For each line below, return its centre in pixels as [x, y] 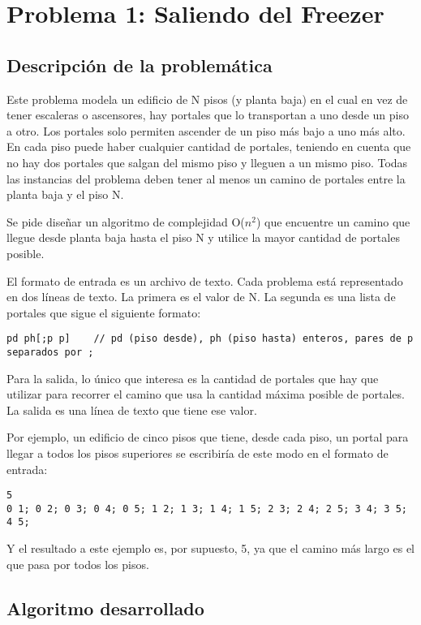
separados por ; [50, 352]
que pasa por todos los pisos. [78, 564]
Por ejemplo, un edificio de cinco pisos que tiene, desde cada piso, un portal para [208, 437]
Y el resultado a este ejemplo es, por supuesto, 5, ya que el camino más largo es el [211, 548]
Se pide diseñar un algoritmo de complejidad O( [126, 221]
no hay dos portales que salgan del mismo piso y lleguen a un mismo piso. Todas [207, 162]
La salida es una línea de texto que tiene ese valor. [132, 409]
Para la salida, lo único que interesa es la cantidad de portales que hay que [193, 378]
